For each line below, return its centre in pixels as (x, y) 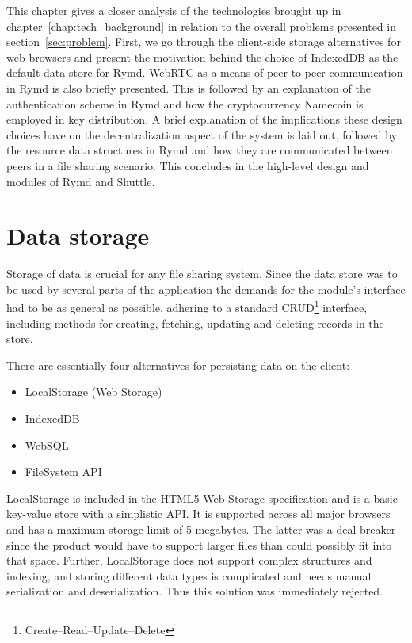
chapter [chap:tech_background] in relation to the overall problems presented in (201, 26)
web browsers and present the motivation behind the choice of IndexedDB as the (202, 57)
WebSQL (47, 445)
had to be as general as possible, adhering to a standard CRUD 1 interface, (187, 306)
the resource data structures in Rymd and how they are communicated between (200, 150)
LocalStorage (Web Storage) (93, 392)
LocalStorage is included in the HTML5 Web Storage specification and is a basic (202, 498)
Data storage (78, 236)
